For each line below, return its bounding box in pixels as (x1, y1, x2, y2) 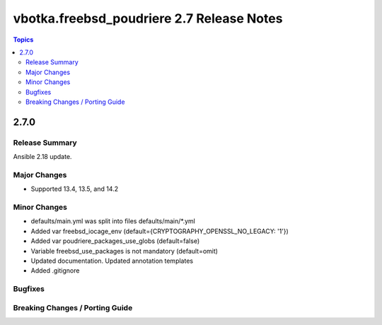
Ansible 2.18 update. (13, 153, 72, 161)
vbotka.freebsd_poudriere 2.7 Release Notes (13, 11, 283, 26)
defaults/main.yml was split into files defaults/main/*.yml (30, 217, 196, 225)
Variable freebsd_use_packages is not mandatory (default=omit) (30, 247, 219, 255)
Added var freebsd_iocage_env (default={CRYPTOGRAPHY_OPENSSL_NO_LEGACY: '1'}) (30, 227, 289, 235)
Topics (13, 35, 34, 44)
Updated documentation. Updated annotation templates (30, 256, 194, 265)
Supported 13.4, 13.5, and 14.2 (30, 184, 119, 194)
